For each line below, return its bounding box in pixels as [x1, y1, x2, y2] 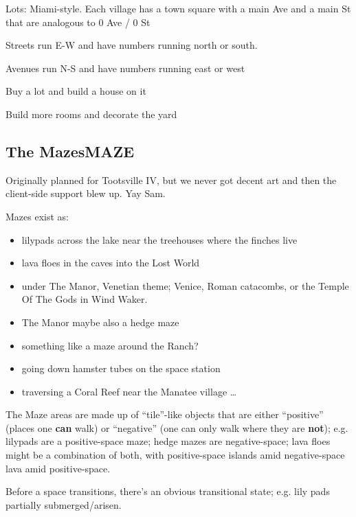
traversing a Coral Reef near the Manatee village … [21, 384, 237, 398]
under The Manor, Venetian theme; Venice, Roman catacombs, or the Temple [21, 278, 349, 292]
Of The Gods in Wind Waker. [21, 292, 148, 306]
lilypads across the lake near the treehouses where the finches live [21, 232, 298, 246]
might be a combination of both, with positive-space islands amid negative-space [5, 448, 345, 462]
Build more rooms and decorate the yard [5, 106, 177, 121]
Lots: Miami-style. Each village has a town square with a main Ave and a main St [5, 1, 351, 15]
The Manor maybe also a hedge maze [21, 314, 179, 329]
